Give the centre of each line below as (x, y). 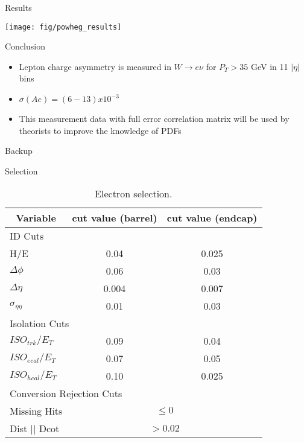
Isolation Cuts (40, 323)
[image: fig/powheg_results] (63, 27)
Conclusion (25, 46)
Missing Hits (36, 411)
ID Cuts (27, 236)
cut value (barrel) (115, 218)
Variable (36, 218)
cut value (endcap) (212, 218)
